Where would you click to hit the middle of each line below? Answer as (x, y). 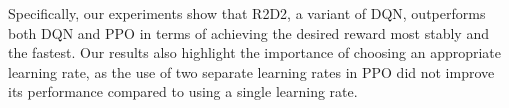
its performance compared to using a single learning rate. (183, 91)
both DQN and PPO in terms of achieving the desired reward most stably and (248, 32)
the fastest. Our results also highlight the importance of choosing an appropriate (255, 52)
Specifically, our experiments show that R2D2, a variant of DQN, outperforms (247, 13)
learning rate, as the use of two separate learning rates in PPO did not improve (251, 71)
